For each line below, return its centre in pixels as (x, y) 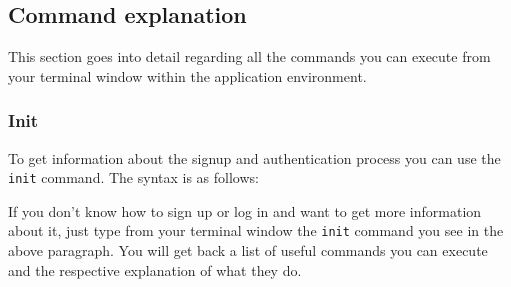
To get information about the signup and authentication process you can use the (254, 157)
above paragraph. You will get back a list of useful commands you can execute (248, 250)
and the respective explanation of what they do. (155, 269)
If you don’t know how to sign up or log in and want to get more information (245, 210)
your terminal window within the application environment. (187, 75)
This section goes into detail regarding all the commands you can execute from (249, 56)
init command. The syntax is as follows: (133, 177)
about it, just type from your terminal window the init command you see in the (256, 230)
